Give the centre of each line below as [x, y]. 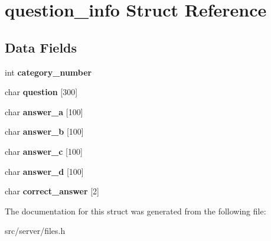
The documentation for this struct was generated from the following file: [135, 211]
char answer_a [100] [44, 111]
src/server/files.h [35, 231]
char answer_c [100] [44, 151]
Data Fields [41, 47]
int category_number [48, 72]
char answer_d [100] [44, 171]
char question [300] [41, 92]
